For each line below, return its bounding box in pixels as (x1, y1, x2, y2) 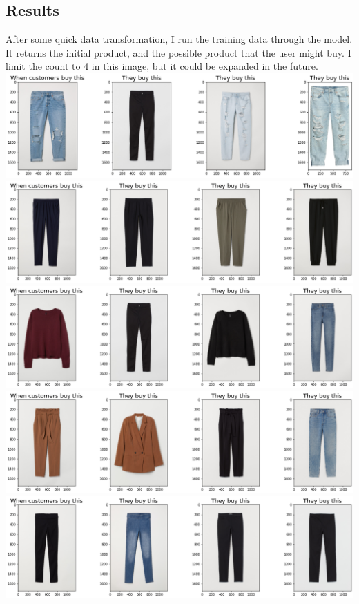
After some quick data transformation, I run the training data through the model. (6, 32, 353, 46)
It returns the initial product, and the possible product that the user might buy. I (6, 45, 351, 59)
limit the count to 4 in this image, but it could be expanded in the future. (6, 59, 318, 73)
